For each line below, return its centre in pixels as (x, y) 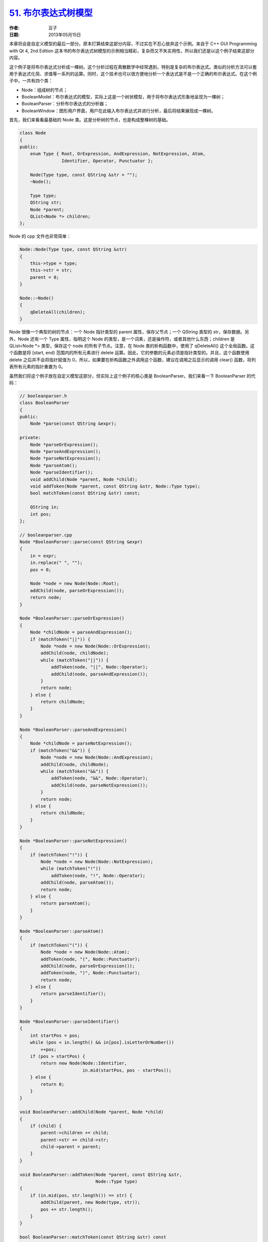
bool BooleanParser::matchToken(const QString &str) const (93, 1237)
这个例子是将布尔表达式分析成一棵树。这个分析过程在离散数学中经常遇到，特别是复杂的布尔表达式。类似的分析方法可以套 (133, 67)
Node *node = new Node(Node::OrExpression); (96, 646)
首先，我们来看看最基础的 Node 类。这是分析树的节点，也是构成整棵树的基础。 (90, 120)
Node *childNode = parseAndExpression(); (81, 632)
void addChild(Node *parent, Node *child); (84, 479)
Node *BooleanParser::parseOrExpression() (72, 618)
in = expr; (43, 556)
